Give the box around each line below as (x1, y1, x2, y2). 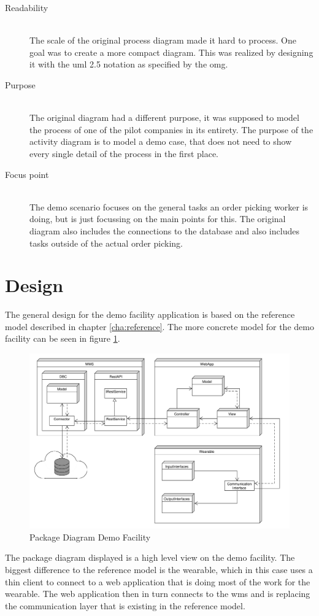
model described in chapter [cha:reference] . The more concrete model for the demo (5, 320, 314, 333)
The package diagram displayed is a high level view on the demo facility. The (5, 551, 295, 564)
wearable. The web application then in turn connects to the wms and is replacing (5, 587, 310, 600)
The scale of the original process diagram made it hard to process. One (29, 34, 296, 47)
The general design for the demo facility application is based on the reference (5, 308, 295, 321)
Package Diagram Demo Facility (29, 530, 151, 543)
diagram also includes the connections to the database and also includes (29, 224, 299, 237)
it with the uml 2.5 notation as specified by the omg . (29, 58, 228, 71)
